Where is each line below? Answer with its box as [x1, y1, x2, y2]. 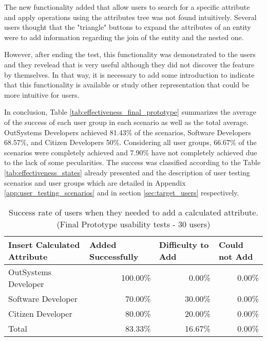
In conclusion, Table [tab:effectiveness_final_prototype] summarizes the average [4, 106, 256, 117]
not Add [218, 250, 253, 262]
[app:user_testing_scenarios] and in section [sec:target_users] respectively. [4, 187, 239, 198]
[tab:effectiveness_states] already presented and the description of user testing [4, 167, 250, 177]
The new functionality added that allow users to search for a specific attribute [4, 2, 250, 12]
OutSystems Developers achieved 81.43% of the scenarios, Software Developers [4, 127, 251, 137]
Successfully [89, 250, 139, 262]
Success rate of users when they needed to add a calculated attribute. [9, 206, 258, 218]
